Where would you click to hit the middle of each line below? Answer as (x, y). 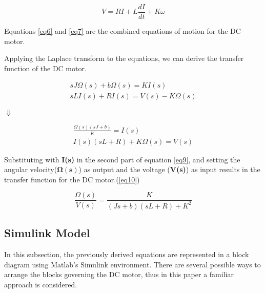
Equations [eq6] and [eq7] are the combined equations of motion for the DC (123, 31)
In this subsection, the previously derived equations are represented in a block (127, 254)
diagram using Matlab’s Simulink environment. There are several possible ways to (132, 264)
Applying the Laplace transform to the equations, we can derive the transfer (124, 58)
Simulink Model (47, 233)
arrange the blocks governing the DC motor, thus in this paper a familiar (119, 274)
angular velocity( (31, 169)
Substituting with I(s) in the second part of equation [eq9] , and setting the (122, 159)
